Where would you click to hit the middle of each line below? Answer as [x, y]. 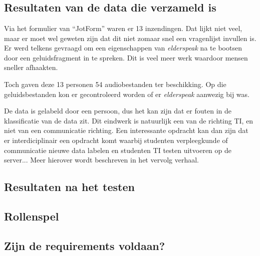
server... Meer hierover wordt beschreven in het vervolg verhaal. [101, 160]
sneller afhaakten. [31, 67]
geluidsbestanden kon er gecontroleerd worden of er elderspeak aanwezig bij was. [127, 94]
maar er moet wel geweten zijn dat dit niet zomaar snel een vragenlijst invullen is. [130, 38]
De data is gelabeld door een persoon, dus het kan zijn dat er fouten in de [118, 111]
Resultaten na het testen [69, 187]
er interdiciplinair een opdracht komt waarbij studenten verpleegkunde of [116, 140]
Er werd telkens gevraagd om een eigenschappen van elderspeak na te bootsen [123, 48]
